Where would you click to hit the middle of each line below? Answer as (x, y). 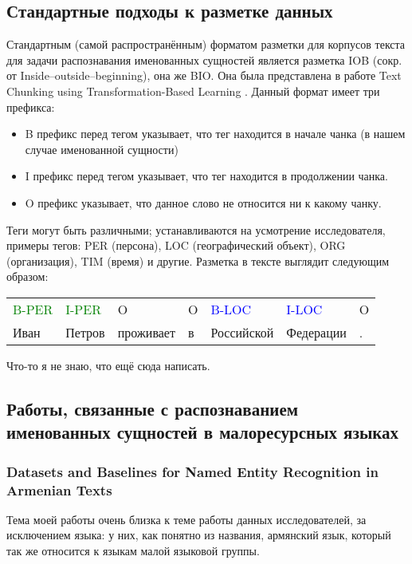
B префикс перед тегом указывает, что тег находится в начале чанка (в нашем (215, 134)
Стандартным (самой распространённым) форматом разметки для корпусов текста (206, 44)
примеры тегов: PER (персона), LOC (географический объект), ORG (176, 245)
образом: (27, 276)
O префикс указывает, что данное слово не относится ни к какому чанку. (203, 202)
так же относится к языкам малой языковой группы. (133, 551)
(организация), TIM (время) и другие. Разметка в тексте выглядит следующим (198, 260)
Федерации (316, 332)
